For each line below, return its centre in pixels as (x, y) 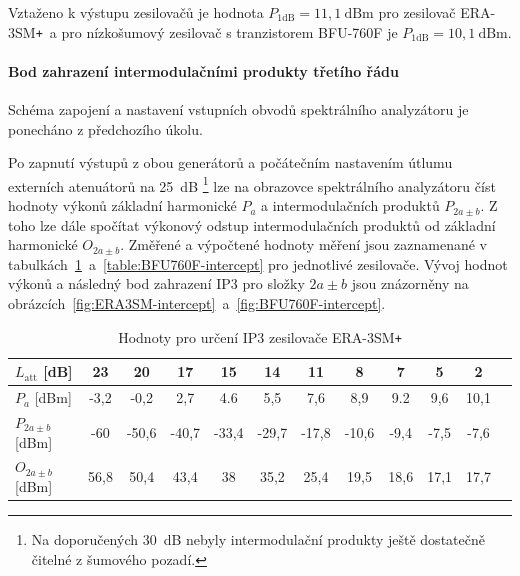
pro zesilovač (417, 12)
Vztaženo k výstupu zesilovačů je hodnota (136, 12)
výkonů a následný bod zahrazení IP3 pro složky (156, 283)
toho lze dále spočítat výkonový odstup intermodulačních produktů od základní (252, 224)
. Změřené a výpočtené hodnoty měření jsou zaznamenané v (303, 244)
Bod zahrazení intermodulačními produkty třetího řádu (203, 70)
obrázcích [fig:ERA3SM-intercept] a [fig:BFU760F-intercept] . (197, 303)
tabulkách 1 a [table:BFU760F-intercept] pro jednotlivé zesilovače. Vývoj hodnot (258, 263)
